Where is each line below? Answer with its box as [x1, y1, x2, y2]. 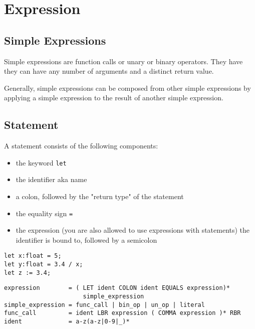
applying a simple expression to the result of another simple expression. [4, 92, 223, 103]
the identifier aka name [16, 174, 87, 185]
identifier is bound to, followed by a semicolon [16, 234, 157, 245]
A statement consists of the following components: [4, 140, 158, 151]
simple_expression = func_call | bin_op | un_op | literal [4, 301, 205, 308]
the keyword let [16, 157, 67, 168]
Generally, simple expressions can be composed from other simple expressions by [4, 82, 251, 93]
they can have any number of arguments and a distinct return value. [4, 66, 214, 76]
